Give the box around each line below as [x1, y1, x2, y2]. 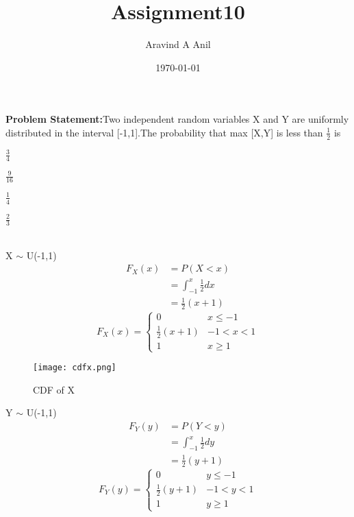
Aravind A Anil [145, 37, 211, 51]
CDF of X [33, 382, 75, 396]
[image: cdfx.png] [33, 362, 116, 372]
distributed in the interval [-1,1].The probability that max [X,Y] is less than [5, 125, 323, 139]
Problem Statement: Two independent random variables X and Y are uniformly [5, 112, 349, 126]
